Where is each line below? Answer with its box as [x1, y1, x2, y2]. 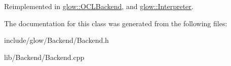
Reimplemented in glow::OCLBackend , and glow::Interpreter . [4, 1, 194, 11]
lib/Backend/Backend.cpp [4, 51, 85, 62]
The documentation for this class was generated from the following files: [4, 18, 227, 28]
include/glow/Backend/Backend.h [4, 35, 109, 45]
